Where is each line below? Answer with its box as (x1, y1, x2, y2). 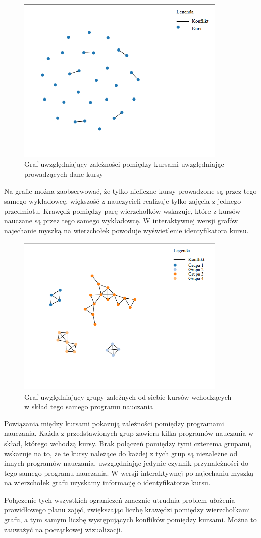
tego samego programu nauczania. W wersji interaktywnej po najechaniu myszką (4, 467, 254, 478)
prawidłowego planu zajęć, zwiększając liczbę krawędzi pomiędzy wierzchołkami (4, 504, 250, 515)
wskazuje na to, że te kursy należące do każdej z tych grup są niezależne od (4, 448, 238, 458)
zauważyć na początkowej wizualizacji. (4, 524, 123, 534)
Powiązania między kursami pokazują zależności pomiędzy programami (4, 418, 224, 428)
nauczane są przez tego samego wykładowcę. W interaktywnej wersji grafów (4, 215, 238, 226)
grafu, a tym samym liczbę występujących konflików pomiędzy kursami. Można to (4, 514, 257, 525)
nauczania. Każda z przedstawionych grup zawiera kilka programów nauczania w (4, 428, 254, 438)
